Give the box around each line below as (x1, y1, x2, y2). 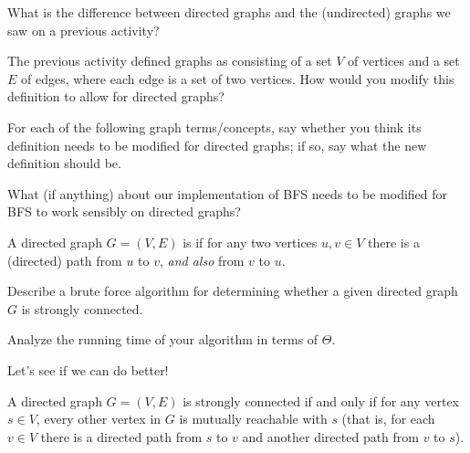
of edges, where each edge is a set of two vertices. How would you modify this (21, 68, 454, 88)
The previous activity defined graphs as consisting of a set (7, 51, 332, 70)
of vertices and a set (348, 51, 460, 70)
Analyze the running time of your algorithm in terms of (7, 330, 319, 349)
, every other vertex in (36, 409, 162, 428)
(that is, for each (341, 409, 435, 428)
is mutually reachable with (179, 409, 328, 428)
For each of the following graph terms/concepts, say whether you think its (7, 117, 422, 136)
